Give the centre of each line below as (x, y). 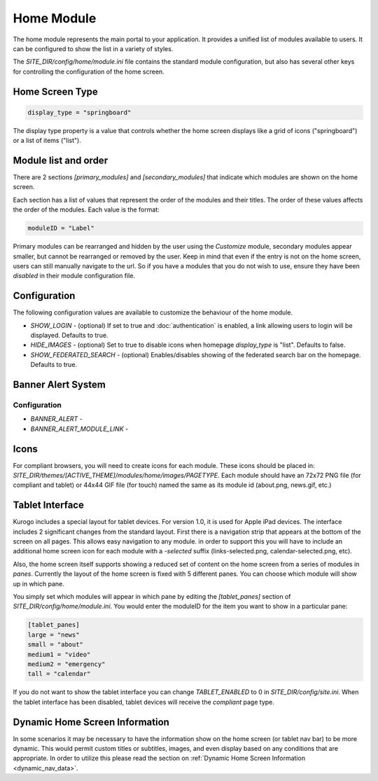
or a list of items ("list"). (47, 141)
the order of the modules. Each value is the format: (86, 209)
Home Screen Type (55, 91)
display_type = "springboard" (79, 112)
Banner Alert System (59, 384)
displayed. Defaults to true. (69, 335)
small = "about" (56, 645)
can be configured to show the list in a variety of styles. (93, 48)
